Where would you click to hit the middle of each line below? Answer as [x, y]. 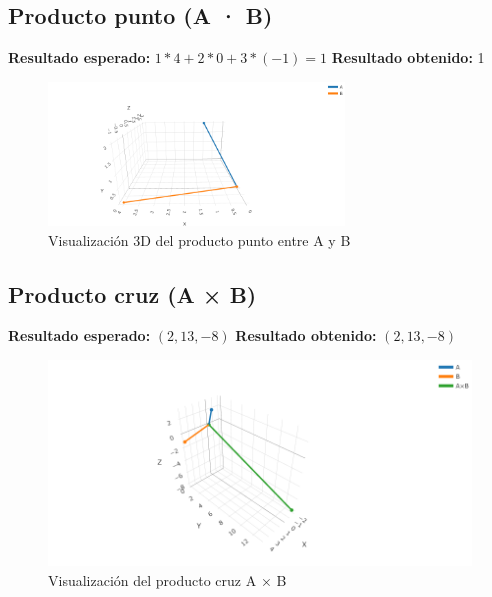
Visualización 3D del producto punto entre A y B [199, 239]
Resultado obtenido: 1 [408, 57]
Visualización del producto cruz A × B [167, 579]
